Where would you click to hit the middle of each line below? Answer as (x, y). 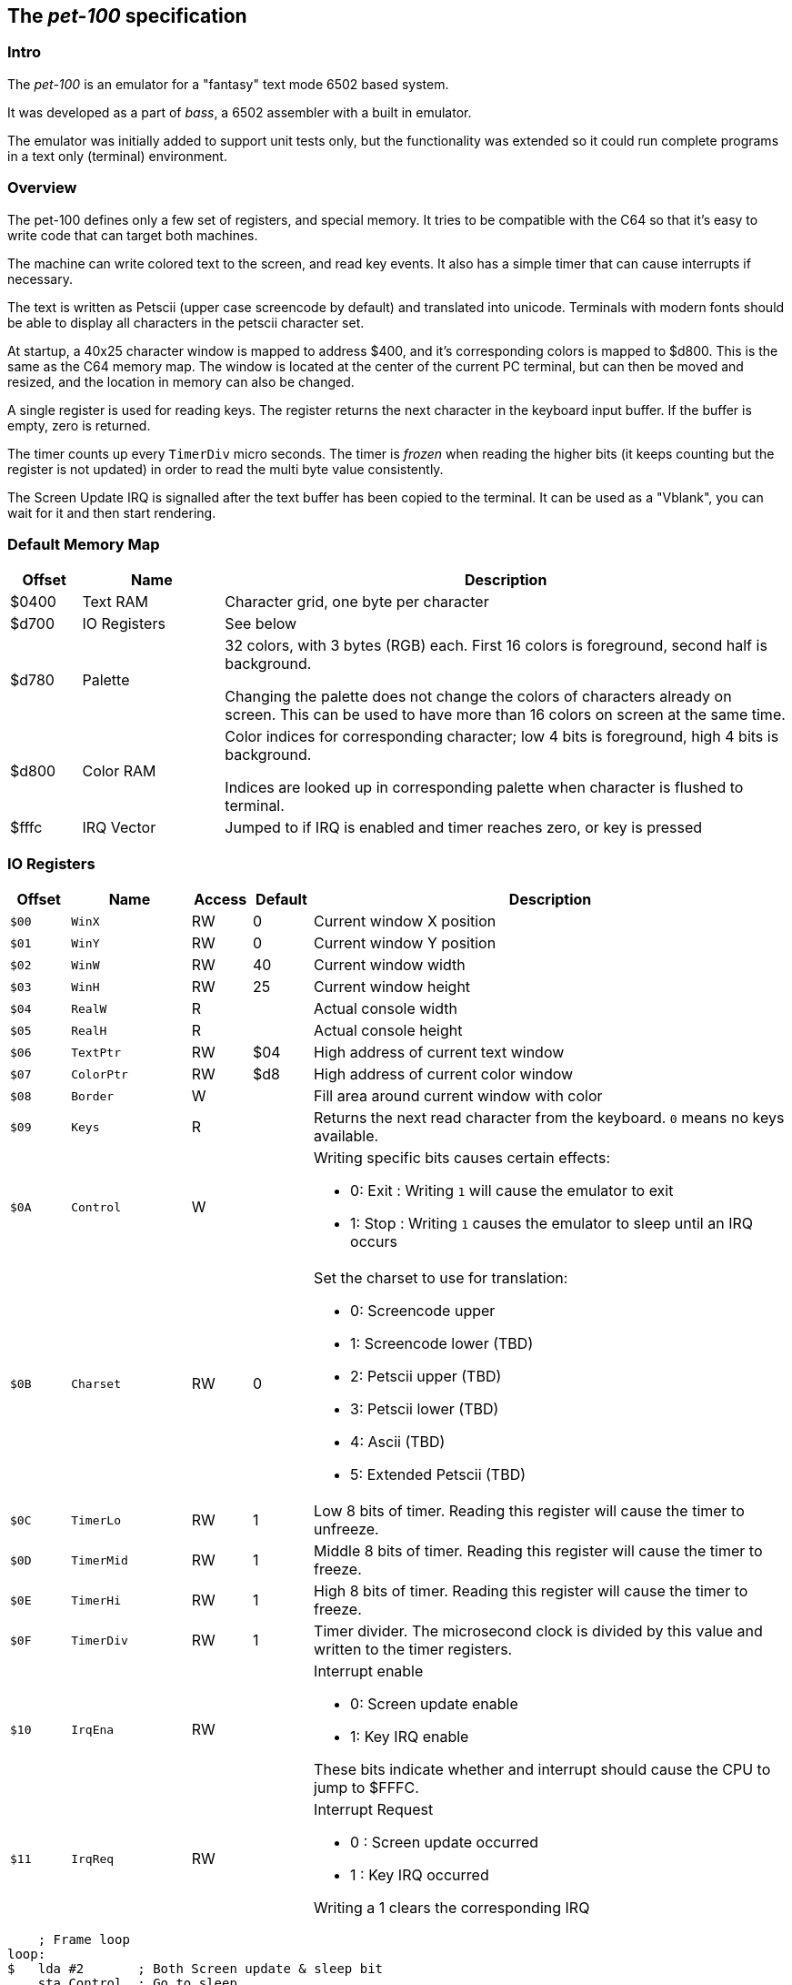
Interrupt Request (374, 1810)
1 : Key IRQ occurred (420, 1875)
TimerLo (96, 1520)
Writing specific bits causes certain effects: (462, 1158)
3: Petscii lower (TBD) (425, 1409)
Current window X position (405, 922)
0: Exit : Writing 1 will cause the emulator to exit (512, 1191)
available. (346, 1136)
